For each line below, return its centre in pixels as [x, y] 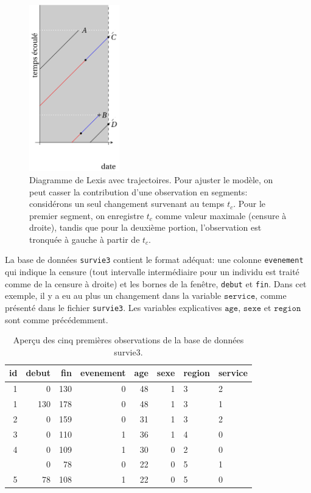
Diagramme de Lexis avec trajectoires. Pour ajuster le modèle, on [151, 179]
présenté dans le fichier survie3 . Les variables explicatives [114, 307]
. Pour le [250, 204]
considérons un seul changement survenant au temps [127, 204]
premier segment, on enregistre [87, 215]
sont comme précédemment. [57, 319]
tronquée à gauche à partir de [85, 239]
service [233, 373]
